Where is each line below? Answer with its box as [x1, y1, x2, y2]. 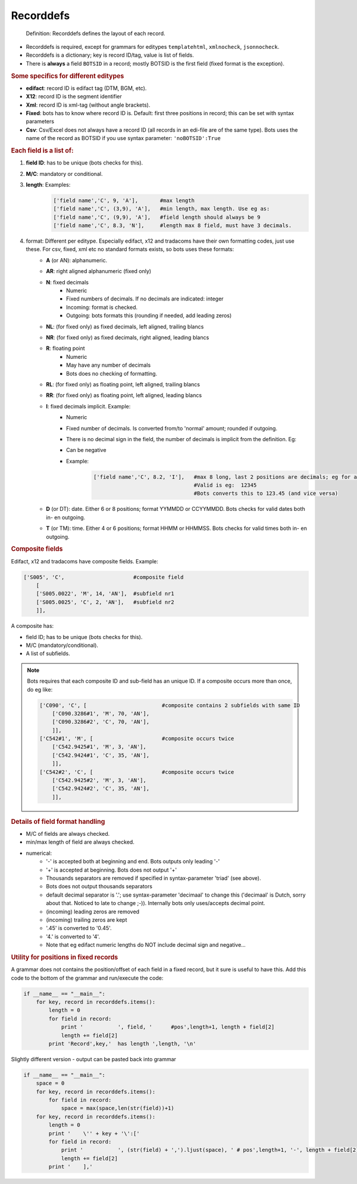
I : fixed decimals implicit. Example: [46, 402, 131, 410]
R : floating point [46, 345, 86, 352]
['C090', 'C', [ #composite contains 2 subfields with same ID [39, 702, 300, 709]
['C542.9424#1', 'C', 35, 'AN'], [52, 752, 150, 758]
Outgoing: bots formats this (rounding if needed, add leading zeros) [66, 312, 232, 319]
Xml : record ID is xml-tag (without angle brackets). [26, 101, 151, 109]
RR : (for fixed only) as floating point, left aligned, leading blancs [46, 392, 202, 399]
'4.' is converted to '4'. [46, 933, 101, 940]
